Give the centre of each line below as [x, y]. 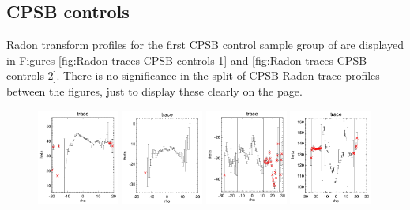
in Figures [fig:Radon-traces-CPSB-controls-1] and [128, 60]
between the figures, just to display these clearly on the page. [154, 90]
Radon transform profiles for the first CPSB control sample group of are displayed [205, 45]
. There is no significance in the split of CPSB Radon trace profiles [218, 75]
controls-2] [32, 75]
